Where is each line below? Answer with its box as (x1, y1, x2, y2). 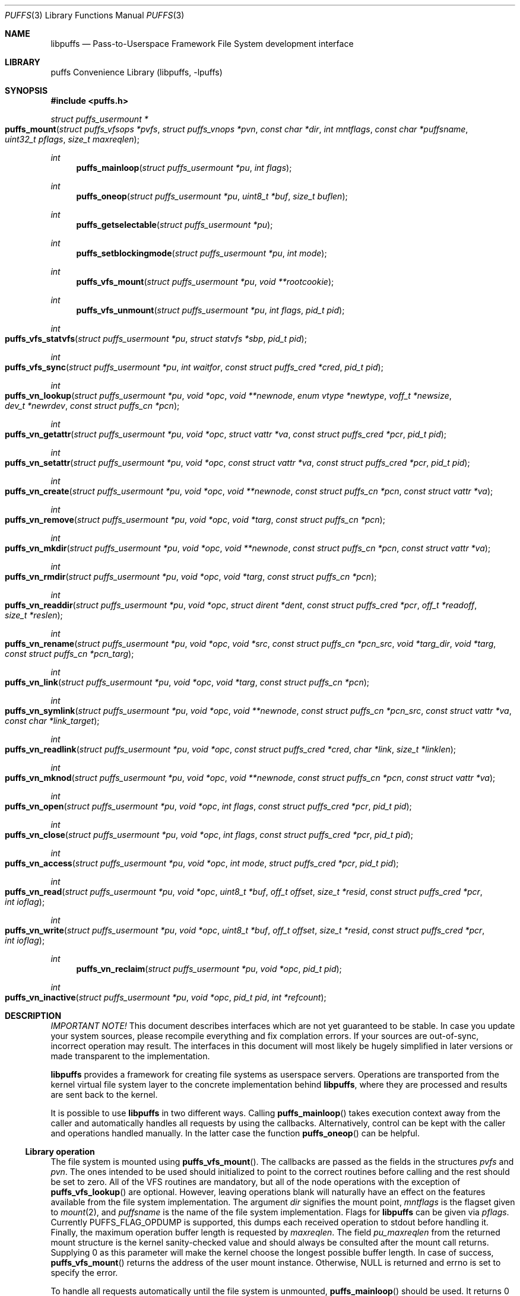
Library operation (25, 1146, 95, 1157)
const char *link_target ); (5, 716, 100, 726)
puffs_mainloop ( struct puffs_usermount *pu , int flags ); (76, 163, 292, 173)
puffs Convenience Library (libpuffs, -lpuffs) (50, 67, 223, 77)
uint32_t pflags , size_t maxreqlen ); (5, 134, 139, 144)
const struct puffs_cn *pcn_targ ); (5, 649, 134, 659)
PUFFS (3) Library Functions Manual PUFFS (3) (5, 10, 185, 20)
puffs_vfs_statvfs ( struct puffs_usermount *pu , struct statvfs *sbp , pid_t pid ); (5, 333, 307, 344)
